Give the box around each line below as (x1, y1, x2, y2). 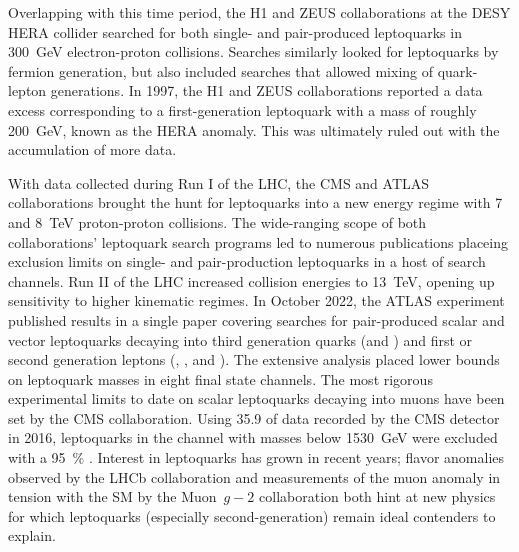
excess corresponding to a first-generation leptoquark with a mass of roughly (8, 99, 477, 120)
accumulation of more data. (8, 139, 177, 160)
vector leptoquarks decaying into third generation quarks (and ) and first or (8, 329, 473, 350)
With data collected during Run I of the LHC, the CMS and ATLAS (8, 172, 430, 193)
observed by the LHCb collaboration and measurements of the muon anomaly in (8, 466, 501, 487)
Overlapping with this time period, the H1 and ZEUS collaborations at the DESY (8, 2, 511, 22)
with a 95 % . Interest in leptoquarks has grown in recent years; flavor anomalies (8, 447, 505, 468)
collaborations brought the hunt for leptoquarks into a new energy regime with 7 (8, 192, 503, 213)
